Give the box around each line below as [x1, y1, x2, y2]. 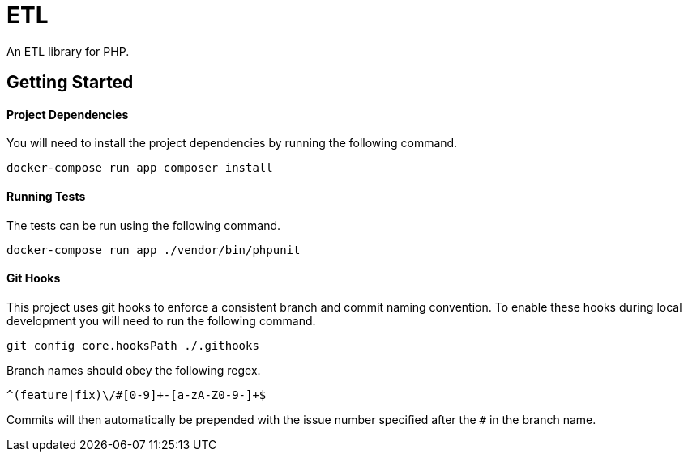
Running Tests [6, 189, 86, 203]
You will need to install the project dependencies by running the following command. [6, 136, 458, 151]
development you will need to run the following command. [6, 313, 316, 328]
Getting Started [6, 72, 134, 93]
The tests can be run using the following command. [6, 218, 281, 232]
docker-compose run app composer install [6, 161, 273, 175]
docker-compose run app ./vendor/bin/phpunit [6, 243, 301, 257]
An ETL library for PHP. [6, 44, 130, 58]
